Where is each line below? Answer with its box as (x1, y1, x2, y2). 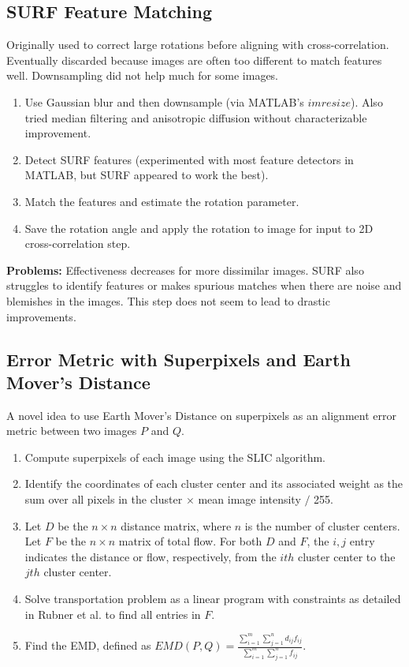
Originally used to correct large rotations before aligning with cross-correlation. (6, 36, 389, 53)
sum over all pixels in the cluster (24, 491, 183, 508)
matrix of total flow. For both (118, 533, 262, 549)
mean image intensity (198, 491, 301, 508)
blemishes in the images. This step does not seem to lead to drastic (6, 292, 330, 309)
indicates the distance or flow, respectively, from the (24, 548, 277, 564)
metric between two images (6, 422, 137, 439)
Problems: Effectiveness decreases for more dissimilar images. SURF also (6, 261, 364, 278)
